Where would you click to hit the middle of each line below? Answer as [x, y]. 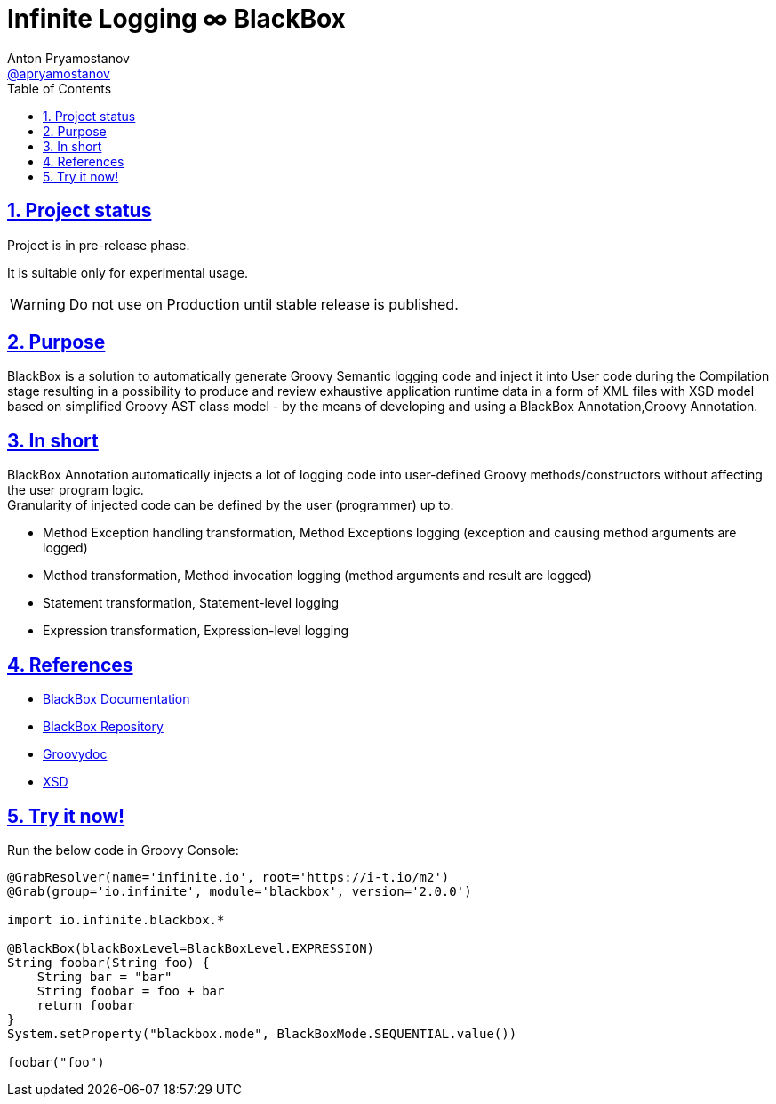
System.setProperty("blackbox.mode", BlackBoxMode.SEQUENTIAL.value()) [262, 1033]
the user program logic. [76, 490]
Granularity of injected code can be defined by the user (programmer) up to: [231, 505]
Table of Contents [60, 88]
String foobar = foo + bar [131, 991]
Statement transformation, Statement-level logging [191, 603]
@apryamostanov [59, 73]
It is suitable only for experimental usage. [128, 272]
